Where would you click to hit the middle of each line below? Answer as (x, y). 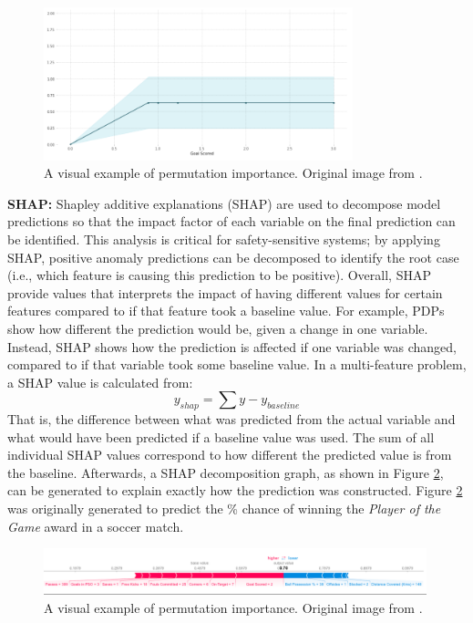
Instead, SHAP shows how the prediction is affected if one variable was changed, (232, 346)
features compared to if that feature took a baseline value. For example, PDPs (226, 311)
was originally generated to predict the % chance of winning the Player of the (224, 509)
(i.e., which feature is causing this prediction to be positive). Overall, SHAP (219, 275)
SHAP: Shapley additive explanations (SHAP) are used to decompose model (224, 203)
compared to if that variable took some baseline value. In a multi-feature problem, (237, 364)
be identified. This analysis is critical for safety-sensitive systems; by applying (224, 239)
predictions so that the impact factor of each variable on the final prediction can (231, 221)
